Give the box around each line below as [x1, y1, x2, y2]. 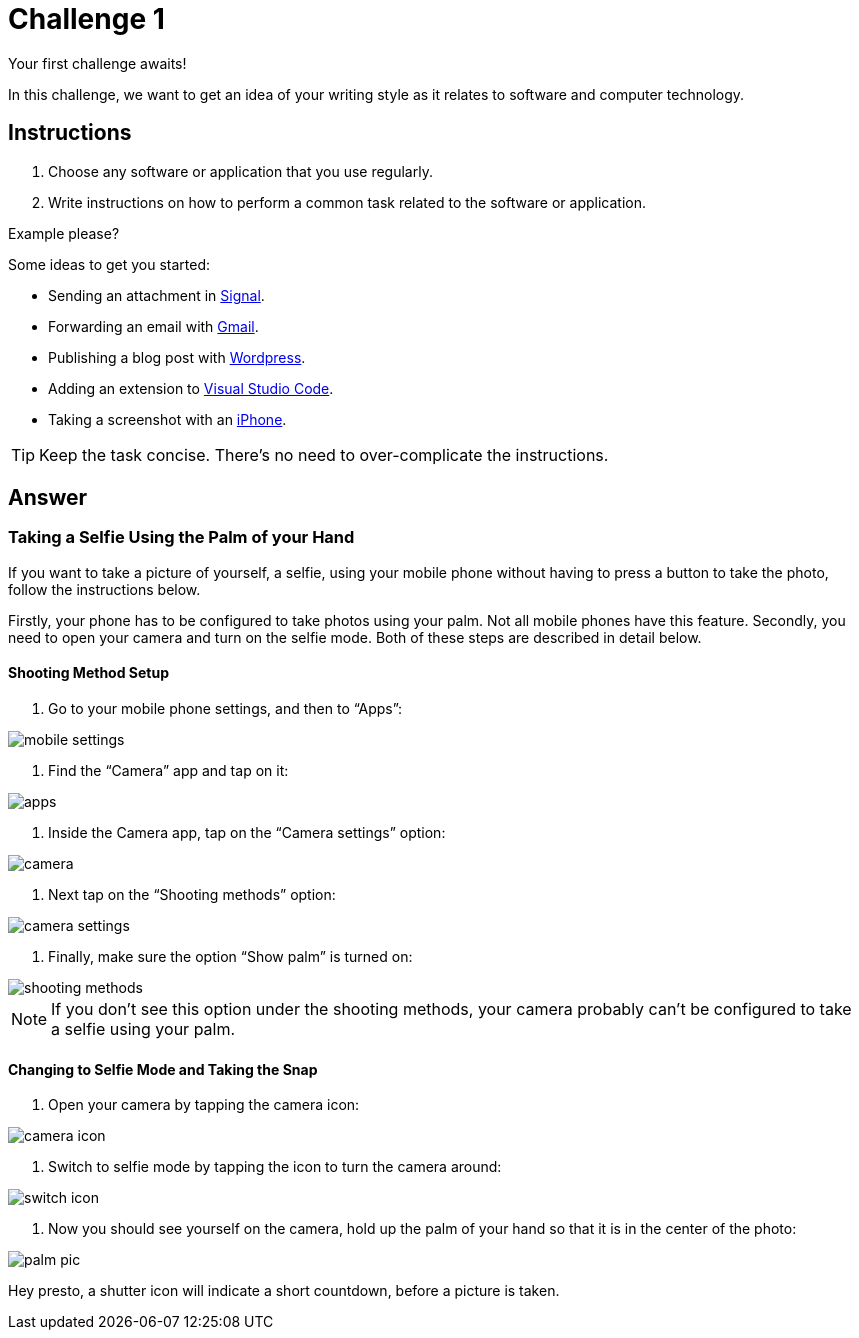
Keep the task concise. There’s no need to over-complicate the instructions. [39, 444, 609, 465]
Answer [8, 485, 88, 511]
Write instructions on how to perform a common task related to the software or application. [48, 193, 647, 211]
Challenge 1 [8, 2, 165, 36]
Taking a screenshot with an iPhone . [48, 410, 287, 428]
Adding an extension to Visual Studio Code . [48, 379, 334, 397]
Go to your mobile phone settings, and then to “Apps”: [48, 700, 403, 718]
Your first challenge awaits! [8, 54, 187, 72]
